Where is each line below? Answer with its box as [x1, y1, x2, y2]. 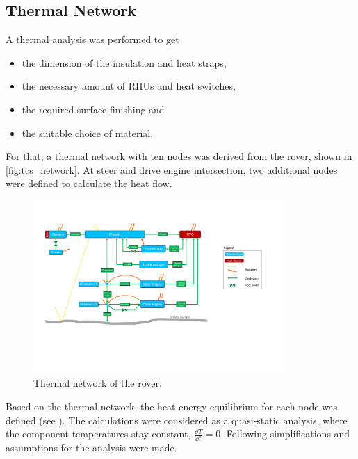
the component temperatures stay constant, [6, 426, 191, 441]
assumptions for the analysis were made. [6, 440, 177, 454]
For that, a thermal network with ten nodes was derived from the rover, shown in [6, 149, 352, 163]
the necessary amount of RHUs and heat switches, [22, 79, 236, 93]
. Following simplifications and [220, 426, 350, 441]
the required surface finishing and [22, 102, 165, 116]
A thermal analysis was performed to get [6, 32, 179, 47]
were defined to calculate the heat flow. [6, 176, 172, 191]
